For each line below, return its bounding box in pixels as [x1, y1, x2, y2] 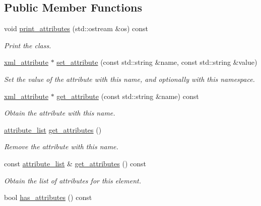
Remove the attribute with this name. [4, 141, 118, 152]
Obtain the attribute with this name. [4, 108, 115, 118]
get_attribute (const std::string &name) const [56, 90, 199, 101]
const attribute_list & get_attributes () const [4, 158, 146, 168]
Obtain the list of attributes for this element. [4, 175, 141, 185]
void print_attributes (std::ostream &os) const [4, 23, 148, 34]
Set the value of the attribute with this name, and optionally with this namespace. [4, 73, 255, 84]
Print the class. [4, 40, 51, 50]
